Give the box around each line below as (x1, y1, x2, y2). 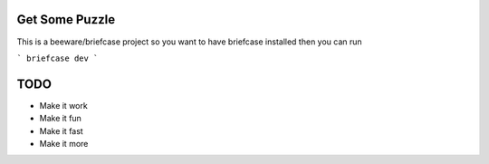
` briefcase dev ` (16, 53, 99, 63)
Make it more (39, 138, 89, 149)
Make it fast (39, 125, 83, 136)
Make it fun (39, 113, 81, 124)
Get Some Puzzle (16, 12, 116, 27)
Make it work (39, 100, 88, 111)
